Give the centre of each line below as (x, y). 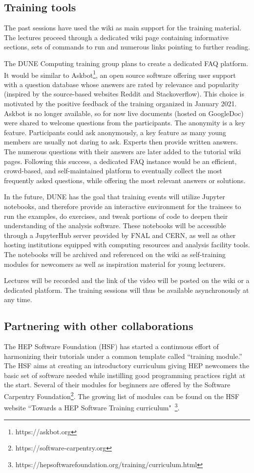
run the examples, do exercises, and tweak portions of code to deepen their (116, 216)
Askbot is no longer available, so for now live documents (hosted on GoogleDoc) (124, 113)
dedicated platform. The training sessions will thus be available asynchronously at (127, 290)
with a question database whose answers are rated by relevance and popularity (122, 84)
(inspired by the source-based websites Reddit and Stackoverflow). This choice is (124, 94)
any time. (18, 299)
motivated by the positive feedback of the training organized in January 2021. (120, 104)
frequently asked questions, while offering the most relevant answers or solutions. (125, 180)
